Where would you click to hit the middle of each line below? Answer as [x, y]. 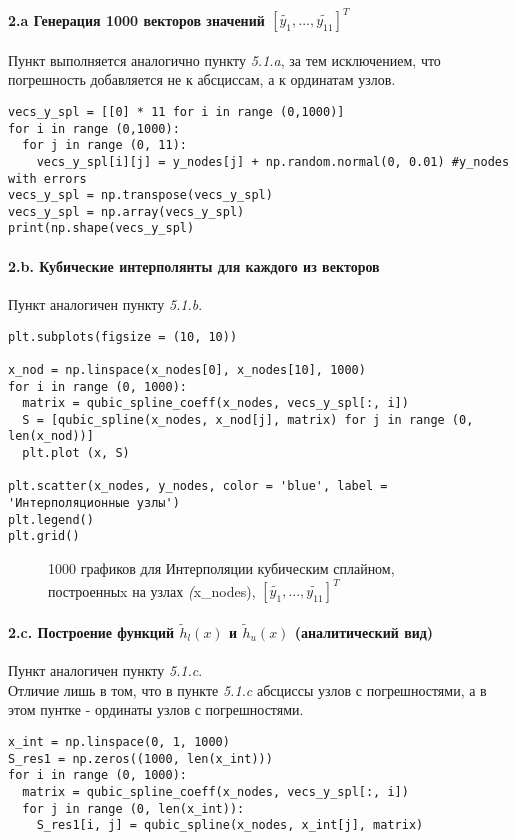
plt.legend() [51, 519]
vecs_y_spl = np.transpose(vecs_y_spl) [140, 195]
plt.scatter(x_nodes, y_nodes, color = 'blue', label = [198, 486]
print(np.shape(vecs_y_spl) [101, 228]
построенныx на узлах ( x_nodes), [152, 590]
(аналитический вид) [364, 631]
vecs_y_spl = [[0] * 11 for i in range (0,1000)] [176, 111]
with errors [47, 178]
